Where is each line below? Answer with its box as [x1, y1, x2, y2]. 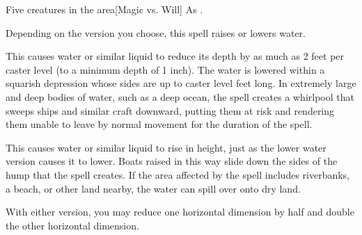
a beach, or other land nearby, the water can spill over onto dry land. [6, 181, 301, 195]
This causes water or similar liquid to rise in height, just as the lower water [6, 140, 326, 154]
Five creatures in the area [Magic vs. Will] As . [6, 2, 203, 16]
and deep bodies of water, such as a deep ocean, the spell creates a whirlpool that [6, 89, 354, 104]
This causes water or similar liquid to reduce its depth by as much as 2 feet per [6, 49, 345, 63]
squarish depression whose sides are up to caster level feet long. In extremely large [6, 76, 356, 90]
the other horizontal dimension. [6, 218, 139, 232]
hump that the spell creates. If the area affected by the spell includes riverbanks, [6, 167, 350, 181]
